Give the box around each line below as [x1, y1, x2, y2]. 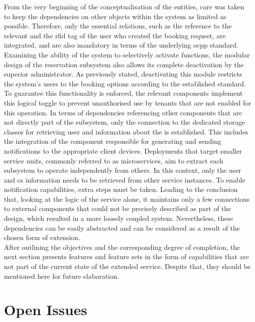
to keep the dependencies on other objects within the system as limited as [4, 11, 227, 21]
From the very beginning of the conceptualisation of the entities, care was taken [4, 1, 244, 11]
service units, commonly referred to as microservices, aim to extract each [4, 155, 224, 165]
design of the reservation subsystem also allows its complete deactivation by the [4, 59, 244, 69]
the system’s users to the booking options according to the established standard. [4, 78, 246, 88]
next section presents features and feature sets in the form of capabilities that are [4, 251, 249, 262]
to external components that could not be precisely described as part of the [4, 203, 231, 214]
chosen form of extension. [4, 232, 80, 242]
